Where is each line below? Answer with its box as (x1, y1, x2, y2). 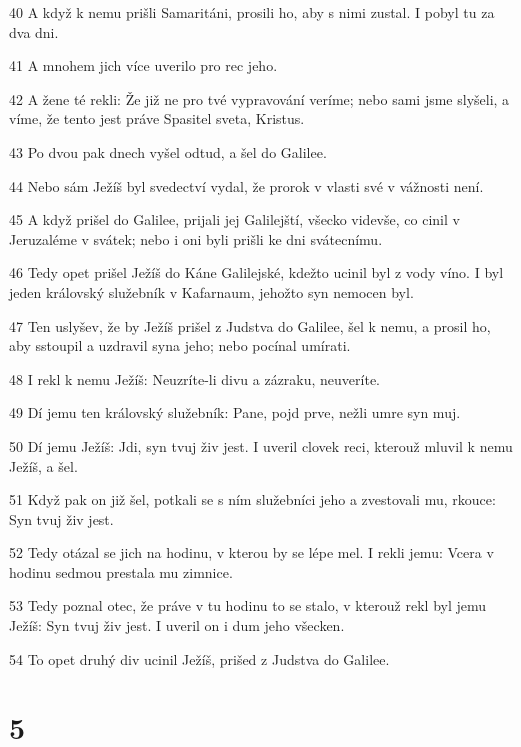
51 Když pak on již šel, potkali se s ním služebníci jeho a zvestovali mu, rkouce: (9, 489, 496, 510)
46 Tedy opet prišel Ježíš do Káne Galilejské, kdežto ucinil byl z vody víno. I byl (9, 262, 504, 283)
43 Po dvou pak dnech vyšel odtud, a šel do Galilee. (9, 141, 327, 162)
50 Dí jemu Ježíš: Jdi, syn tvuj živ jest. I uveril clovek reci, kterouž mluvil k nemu (9, 435, 513, 456)
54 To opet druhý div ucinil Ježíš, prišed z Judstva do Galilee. (9, 648, 390, 669)
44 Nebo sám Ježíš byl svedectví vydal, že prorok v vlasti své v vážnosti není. (9, 175, 484, 196)
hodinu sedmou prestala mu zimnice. (9, 561, 233, 582)
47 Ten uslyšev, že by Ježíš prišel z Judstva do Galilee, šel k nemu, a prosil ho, (9, 315, 491, 336)
